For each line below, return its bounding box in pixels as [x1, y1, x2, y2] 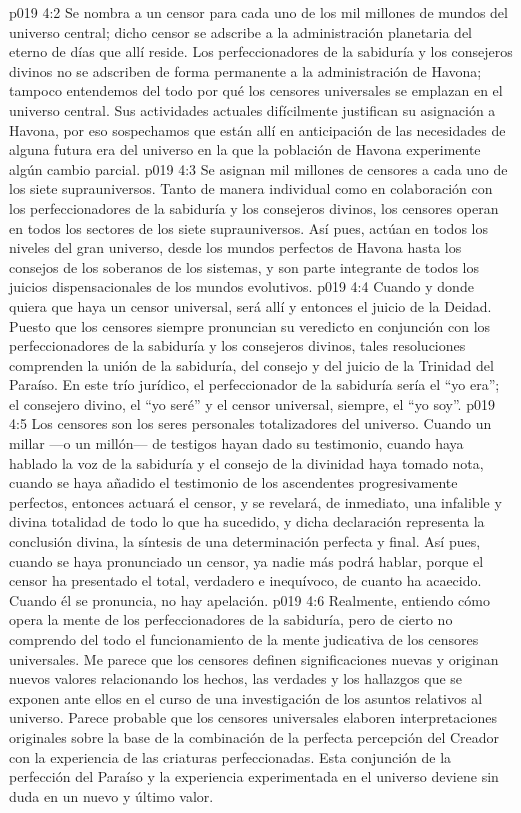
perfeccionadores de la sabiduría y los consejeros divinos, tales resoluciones [9, 335, 466, 356]
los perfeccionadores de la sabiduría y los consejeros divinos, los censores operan [9, 197, 499, 218]
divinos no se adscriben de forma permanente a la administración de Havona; [9, 60, 482, 81]
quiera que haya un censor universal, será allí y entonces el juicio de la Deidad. [9, 295, 492, 316]
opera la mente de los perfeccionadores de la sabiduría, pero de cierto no [9, 609, 453, 630]
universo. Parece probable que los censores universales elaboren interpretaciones [9, 707, 497, 728]
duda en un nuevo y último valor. [9, 785, 214, 806]
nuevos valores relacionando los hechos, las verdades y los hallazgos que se [9, 668, 463, 689]
